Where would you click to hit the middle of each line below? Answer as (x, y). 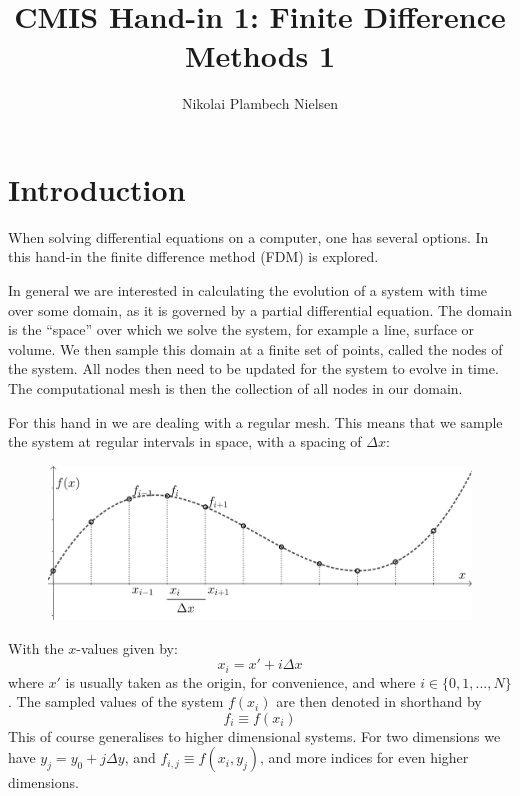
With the (36, 647)
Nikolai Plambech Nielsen (260, 103)
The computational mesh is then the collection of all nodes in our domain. (235, 388)
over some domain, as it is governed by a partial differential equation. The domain (260, 309)
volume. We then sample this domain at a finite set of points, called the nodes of (255, 348)
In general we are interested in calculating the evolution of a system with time (248, 290)
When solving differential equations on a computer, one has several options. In (248, 236)
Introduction (97, 188)
